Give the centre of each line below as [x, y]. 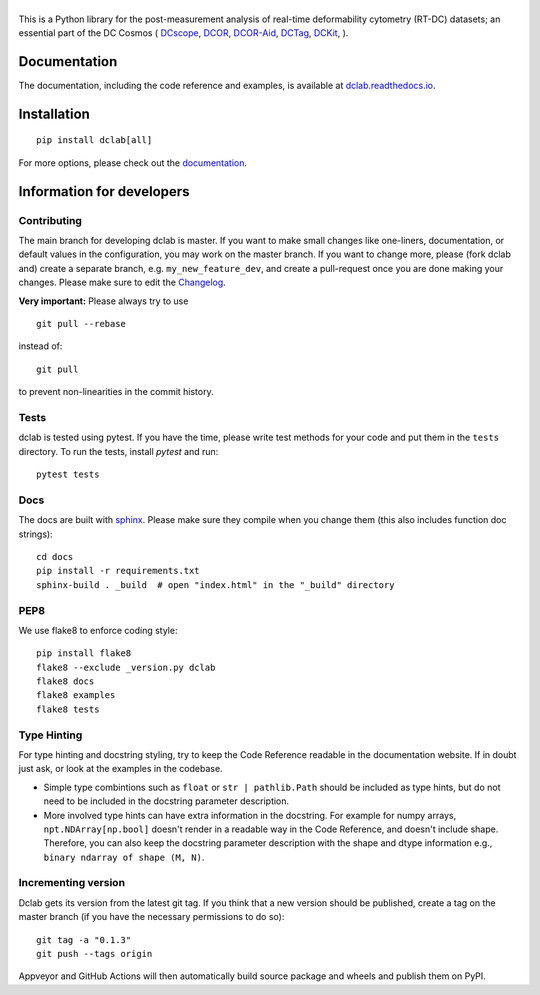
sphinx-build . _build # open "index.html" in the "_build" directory [215, 584]
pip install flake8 [84, 653]
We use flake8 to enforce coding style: [98, 630]
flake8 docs [65, 681]
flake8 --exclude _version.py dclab [126, 667]
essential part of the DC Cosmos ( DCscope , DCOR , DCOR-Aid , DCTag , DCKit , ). [183, 33]
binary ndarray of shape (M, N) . [124, 857]
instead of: [40, 346]
